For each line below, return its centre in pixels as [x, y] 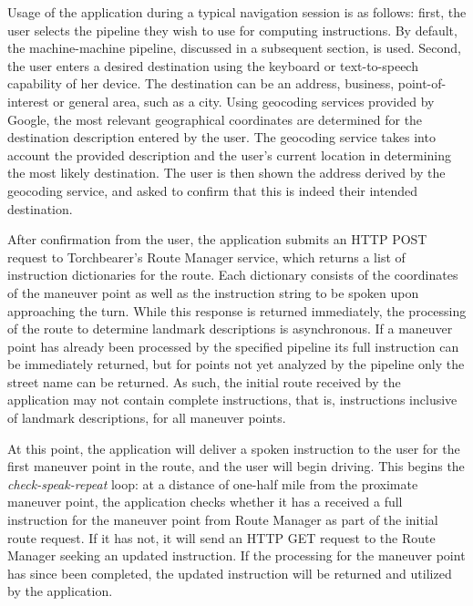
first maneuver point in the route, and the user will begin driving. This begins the [236, 466]
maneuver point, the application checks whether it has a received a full [205, 502]
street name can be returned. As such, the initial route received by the [204, 381]
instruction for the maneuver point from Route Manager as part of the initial [223, 520]
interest [28, 101]
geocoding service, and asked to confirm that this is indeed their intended [212, 190]
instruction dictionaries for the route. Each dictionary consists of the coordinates [233, 275]
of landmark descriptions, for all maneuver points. [147, 418]
